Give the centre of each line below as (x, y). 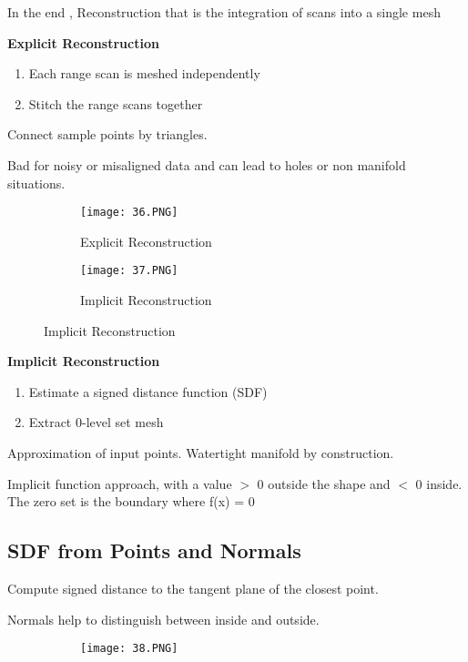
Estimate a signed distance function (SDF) (148, 391)
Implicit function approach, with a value (120, 483)
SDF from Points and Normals (154, 550)
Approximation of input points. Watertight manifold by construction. (201, 453)
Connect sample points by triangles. (107, 134)
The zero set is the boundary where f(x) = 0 (131, 501)
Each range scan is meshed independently (144, 73)
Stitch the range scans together (116, 103)
